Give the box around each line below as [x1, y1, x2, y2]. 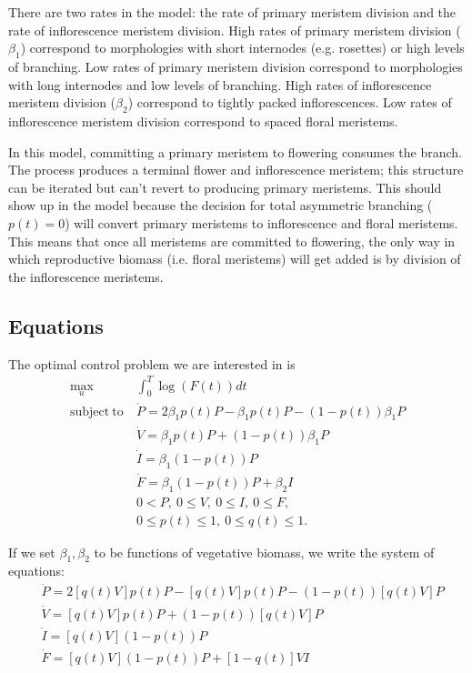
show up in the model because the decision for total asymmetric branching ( [8, 196, 433, 215]
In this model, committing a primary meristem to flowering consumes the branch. [8, 142, 463, 161]
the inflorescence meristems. [8, 266, 164, 286]
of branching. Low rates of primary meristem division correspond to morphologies [8, 56, 463, 75]
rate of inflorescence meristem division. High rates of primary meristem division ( [8, 20, 461, 39]
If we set [8, 542, 55, 561]
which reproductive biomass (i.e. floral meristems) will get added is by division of [8, 249, 461, 268]
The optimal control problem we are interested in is [8, 354, 296, 373]
